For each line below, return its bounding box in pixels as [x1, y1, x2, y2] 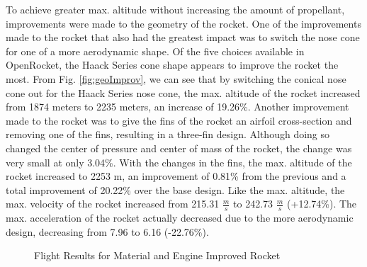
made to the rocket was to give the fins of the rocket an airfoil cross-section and [6, 113, 352, 127]
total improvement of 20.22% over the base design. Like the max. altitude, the [6, 182, 345, 197]
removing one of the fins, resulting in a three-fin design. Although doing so [6, 127, 330, 142]
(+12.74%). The [287, 196, 357, 211]
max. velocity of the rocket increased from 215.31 [6, 196, 220, 211]
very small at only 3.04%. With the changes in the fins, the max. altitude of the [6, 154, 352, 169]
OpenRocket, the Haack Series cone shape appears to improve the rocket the [6, 57, 339, 72]
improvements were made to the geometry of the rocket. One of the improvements [6, 16, 361, 30]
